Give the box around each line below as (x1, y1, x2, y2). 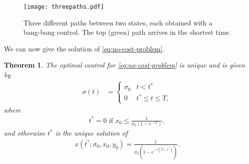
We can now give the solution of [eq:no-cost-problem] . (4, 43, 165, 53)
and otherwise (4, 128, 45, 138)
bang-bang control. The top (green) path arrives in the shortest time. (23, 27, 231, 37)
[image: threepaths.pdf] (23, 3, 104, 10)
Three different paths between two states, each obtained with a (23, 17, 213, 27)
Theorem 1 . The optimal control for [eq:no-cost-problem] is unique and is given (4, 60, 245, 70)
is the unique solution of (55, 128, 128, 138)
